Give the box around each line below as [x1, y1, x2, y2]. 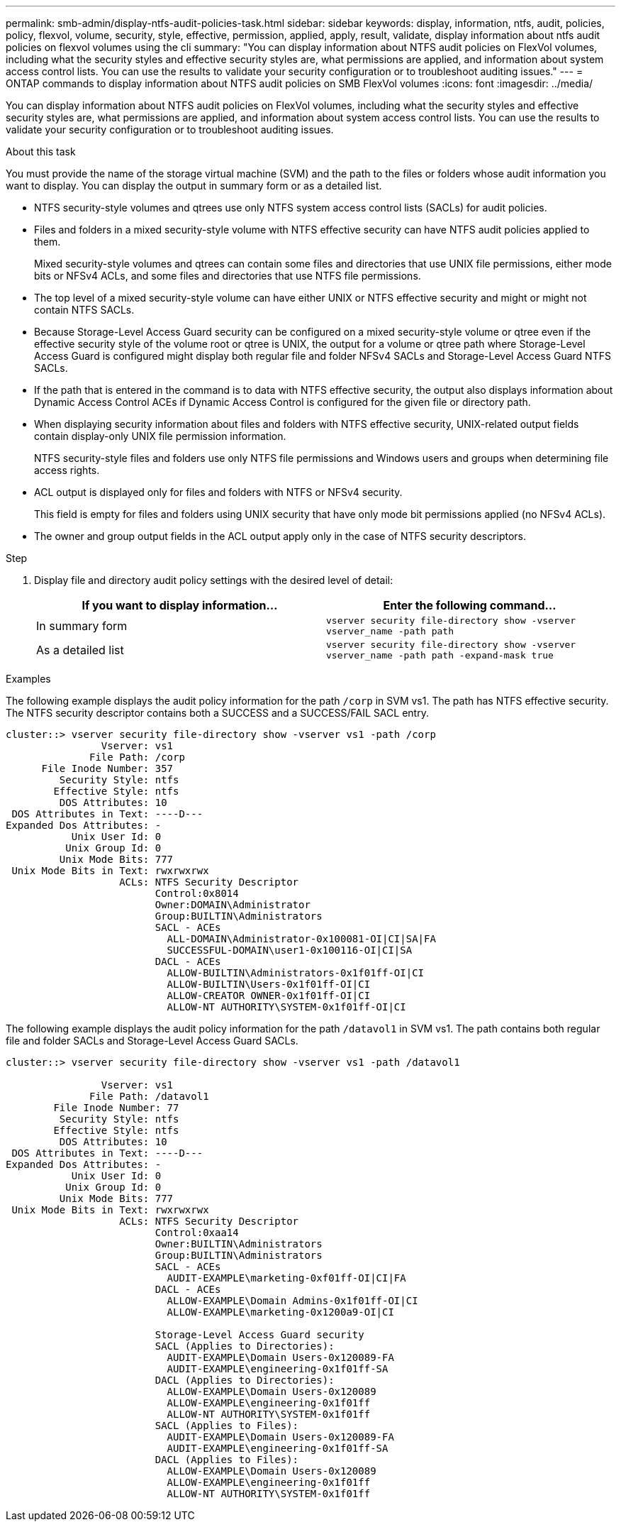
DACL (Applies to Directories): [155, 1374, 335, 1386]
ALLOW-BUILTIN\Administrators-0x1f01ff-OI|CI [167, 967, 425, 979]
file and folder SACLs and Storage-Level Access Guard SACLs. [6, 1035, 298, 1047]
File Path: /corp [89, 751, 185, 763]
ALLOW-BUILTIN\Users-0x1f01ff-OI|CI [167, 979, 371, 990]
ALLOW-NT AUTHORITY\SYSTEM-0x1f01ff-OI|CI [167, 1001, 406, 1013]
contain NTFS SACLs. [34, 304, 135, 316]
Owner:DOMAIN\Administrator [155, 899, 310, 910]
